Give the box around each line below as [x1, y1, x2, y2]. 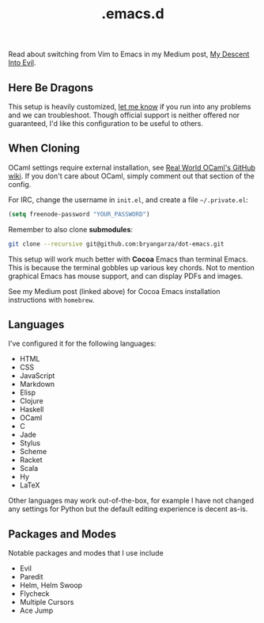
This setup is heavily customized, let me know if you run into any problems [8, 102, 251, 111]
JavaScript [19, 371, 55, 380]
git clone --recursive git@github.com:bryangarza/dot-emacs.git [8, 239, 224, 248]
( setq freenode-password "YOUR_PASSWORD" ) [8, 210, 150, 218]
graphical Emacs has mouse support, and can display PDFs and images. [8, 271, 243, 281]
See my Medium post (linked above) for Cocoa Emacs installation [8, 286, 221, 296]
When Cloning [8, 142, 81, 155]
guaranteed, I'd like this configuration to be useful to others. [8, 119, 204, 128]
